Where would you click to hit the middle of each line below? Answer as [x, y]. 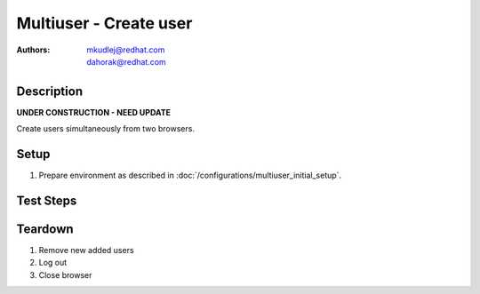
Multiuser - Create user [104, 23]
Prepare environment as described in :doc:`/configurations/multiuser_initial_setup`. [190, 175]
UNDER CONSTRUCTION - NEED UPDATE [93, 112]
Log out [53, 263]
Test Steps [47, 200]
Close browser [65, 274]
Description [50, 91]
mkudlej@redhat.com [126, 50]
